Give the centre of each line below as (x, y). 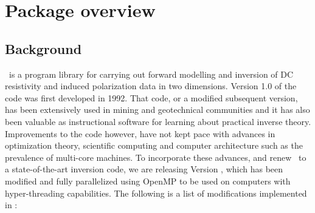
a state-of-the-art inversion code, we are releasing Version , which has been (144, 169)
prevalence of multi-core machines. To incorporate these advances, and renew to (156, 157)
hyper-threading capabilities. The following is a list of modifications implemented (156, 193)
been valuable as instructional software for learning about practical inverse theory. (158, 121)
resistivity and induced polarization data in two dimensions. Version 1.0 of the (151, 86)
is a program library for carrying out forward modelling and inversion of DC (151, 74)
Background (43, 48)
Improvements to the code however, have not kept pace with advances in (140, 133)
